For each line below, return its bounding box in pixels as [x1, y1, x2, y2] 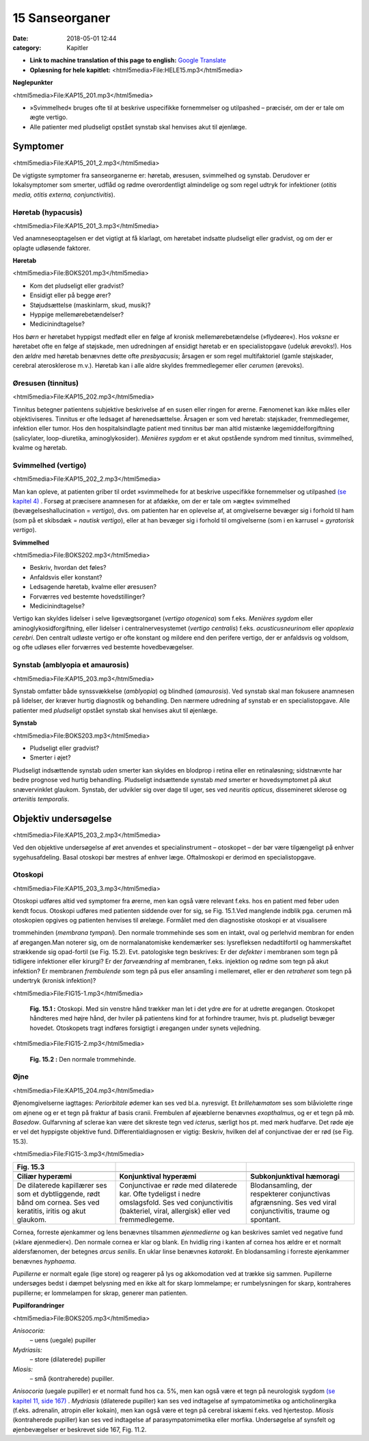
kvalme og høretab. [12, 444, 68, 452]
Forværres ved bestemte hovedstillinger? [29, 592, 146, 601]
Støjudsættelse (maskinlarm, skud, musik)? [29, 301, 151, 309]
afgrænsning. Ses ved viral [250, 1198, 337, 1207]
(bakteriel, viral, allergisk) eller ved [119, 1206, 230, 1216]
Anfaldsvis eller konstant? [29, 573, 102, 581]
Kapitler [66, 43, 89, 51]
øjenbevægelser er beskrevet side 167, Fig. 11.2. [12, 1425, 147, 1433]
